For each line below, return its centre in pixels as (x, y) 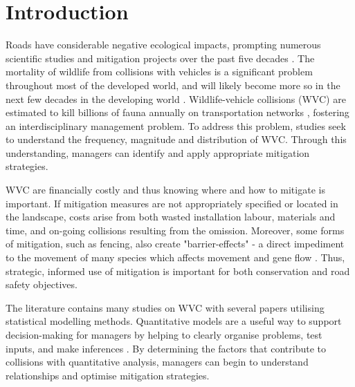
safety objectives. (42, 284)
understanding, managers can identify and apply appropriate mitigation (158, 152)
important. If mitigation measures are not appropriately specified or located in (172, 203)
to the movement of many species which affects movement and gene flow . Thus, (175, 257)
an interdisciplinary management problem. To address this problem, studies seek (176, 125)
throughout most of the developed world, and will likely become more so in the (173, 85)
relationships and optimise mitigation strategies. (108, 375)
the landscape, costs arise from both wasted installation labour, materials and (171, 217)
